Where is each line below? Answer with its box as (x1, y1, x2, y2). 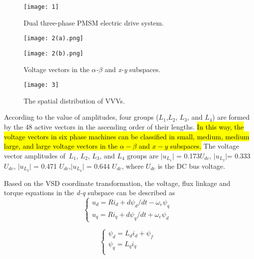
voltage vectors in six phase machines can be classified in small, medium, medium (4, 131, 250, 141)
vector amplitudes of (4, 150, 65, 160)
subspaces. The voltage (170, 141, 239, 151)
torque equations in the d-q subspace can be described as (4, 187, 175, 198)
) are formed (212, 112, 250, 122)
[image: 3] (24, 81, 59, 89)
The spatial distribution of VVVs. (24, 95, 125, 105)
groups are (127, 150, 159, 160)
